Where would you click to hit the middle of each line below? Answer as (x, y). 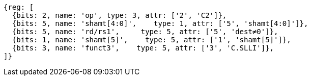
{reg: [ (19, 7)
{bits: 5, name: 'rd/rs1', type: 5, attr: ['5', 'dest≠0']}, (145, 32)
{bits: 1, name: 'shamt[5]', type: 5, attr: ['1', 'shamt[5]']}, (151, 40)
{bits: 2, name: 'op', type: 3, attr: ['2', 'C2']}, (119, 15)
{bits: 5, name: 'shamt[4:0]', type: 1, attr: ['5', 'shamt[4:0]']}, (160, 23)
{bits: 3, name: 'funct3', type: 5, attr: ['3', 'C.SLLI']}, (143, 48)
